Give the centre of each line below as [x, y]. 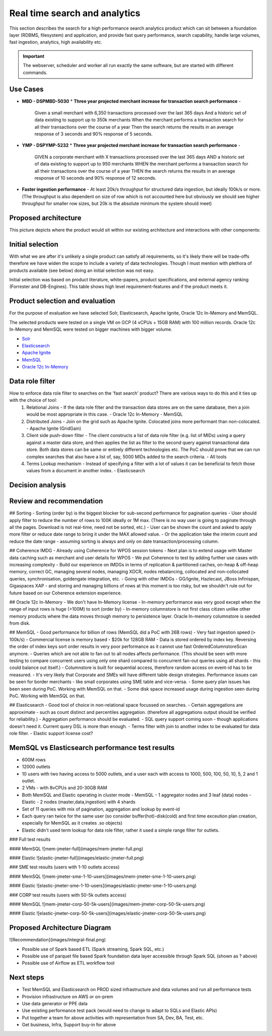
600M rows [34, 760]
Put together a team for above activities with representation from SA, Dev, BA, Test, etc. [113, 1017]
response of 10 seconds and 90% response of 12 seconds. [95, 178]
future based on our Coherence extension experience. [65, 593]
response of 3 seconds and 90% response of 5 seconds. [94, 134]
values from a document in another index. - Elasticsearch [86, 471]
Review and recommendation [56, 501]
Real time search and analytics [75, 13]
